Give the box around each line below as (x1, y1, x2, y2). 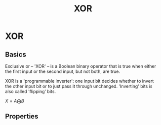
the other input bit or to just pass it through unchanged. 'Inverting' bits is (5, 83, 153, 89)
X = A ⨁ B (5, 98, 25, 104)
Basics (5, 50, 26, 59)
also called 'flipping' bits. (5, 89, 56, 94)
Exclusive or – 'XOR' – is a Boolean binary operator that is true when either (5, 63, 157, 69)
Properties (5, 112, 39, 121)
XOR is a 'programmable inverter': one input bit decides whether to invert (5, 78, 154, 84)
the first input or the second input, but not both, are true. (5, 68, 120, 74)
